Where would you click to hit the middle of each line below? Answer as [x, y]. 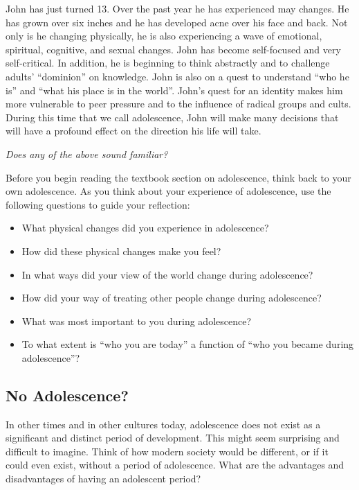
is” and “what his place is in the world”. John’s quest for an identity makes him [174, 90]
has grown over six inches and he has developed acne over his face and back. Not [177, 22]
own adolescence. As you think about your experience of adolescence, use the [168, 191]
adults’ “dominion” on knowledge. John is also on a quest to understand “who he [177, 76]
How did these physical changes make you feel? [121, 251]
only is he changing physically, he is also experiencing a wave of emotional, [164, 36]
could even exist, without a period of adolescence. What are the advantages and [175, 465]
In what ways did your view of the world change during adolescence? [167, 274]
